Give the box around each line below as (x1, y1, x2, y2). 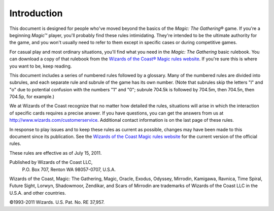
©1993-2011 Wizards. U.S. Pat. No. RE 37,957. (9, 199, 105, 205)
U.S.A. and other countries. (9, 190, 66, 196)
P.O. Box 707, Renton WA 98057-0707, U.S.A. (22, 166, 116, 172)
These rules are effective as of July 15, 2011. (9, 150, 102, 156)
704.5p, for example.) (9, 94, 55, 100)
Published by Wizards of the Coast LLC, (9, 159, 93, 165)
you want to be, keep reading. (9, 63, 72, 69)
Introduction (9, 8, 63, 19)
